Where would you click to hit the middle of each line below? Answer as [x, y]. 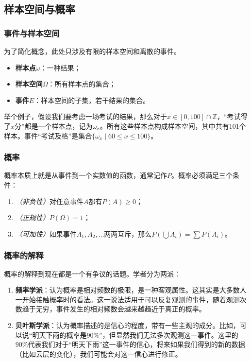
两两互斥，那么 [128, 233]
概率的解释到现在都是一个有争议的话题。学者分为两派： [92, 273]
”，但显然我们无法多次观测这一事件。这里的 [169, 335]
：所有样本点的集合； [82, 84]
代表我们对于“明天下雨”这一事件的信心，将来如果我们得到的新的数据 [136, 344]
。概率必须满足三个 [202, 175]
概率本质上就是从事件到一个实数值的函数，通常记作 [85, 175]
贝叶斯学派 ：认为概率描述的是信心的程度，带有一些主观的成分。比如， [127, 325]
